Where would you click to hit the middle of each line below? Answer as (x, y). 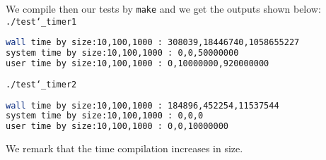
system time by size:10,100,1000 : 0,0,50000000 (122, 53)
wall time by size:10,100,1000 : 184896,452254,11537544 (142, 105)
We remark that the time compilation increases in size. (124, 148)
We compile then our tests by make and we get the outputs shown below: (163, 8)
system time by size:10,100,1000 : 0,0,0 (105, 116)
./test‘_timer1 (41, 21)
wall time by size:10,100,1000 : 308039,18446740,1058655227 (153, 43)
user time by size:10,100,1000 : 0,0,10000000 (117, 127)
